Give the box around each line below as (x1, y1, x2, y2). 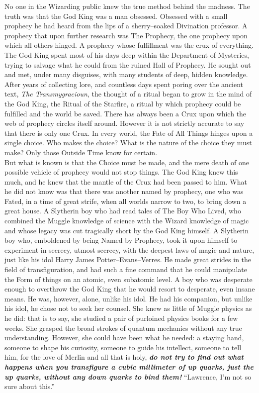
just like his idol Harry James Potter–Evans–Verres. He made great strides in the (4, 254, 252, 265)
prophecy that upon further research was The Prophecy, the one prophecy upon (4, 30, 248, 40)
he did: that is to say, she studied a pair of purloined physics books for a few (4, 313, 238, 323)
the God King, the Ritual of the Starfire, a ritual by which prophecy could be (4, 98, 241, 108)
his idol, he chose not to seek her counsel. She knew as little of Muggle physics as (4, 303, 252, 313)
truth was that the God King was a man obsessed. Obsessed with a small (4, 10, 228, 21)
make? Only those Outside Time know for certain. (4, 147, 158, 157)
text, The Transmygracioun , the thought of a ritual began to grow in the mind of (4, 89, 252, 99)
